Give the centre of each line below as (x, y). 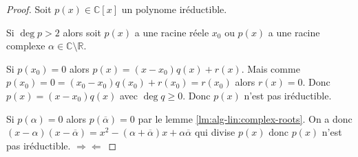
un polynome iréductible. (174, 9)
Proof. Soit (29, 9)
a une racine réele (172, 32)
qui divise (215, 132)
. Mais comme (271, 68)
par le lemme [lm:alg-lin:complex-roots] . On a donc (245, 118)
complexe (26, 46)
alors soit (82, 32)
